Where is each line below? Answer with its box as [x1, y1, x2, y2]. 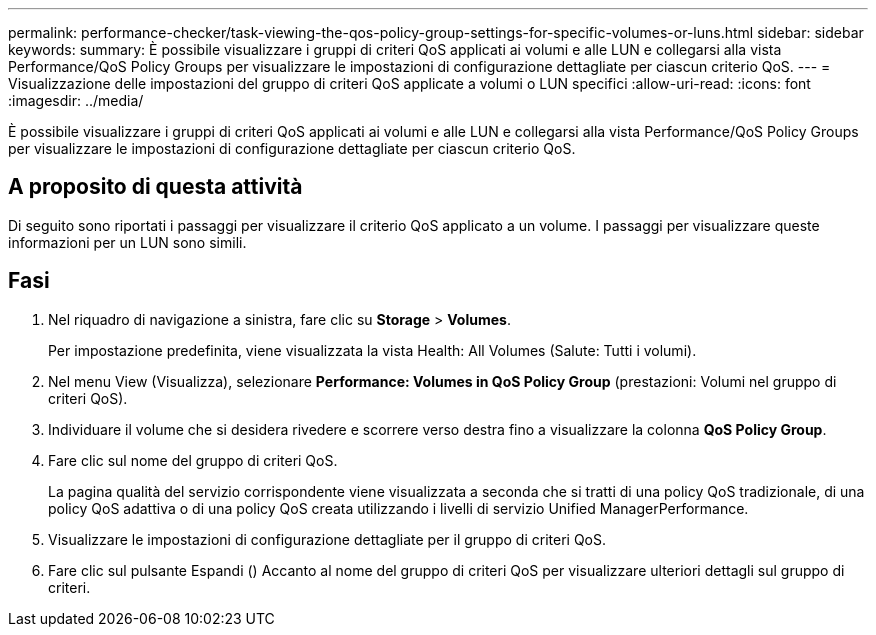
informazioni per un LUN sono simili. [8, 233, 247, 251]
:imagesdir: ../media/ [8, 92, 144, 109]
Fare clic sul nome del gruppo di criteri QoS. [48, 451, 338, 469]
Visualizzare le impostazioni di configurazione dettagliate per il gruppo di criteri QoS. [48, 530, 606, 548]
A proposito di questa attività [8, 174, 303, 200]
